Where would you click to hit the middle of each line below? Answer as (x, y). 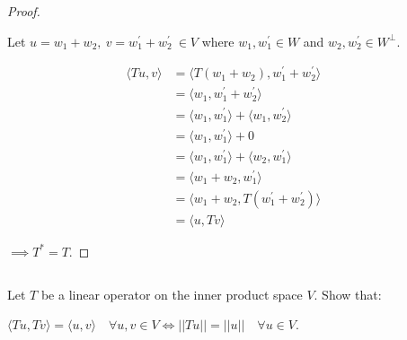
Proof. (24, 11)
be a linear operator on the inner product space (172, 294)
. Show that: (348, 294)
